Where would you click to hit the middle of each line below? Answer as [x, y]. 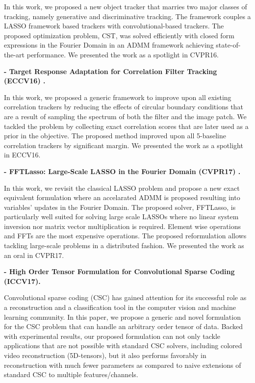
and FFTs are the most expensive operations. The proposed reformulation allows [125, 236]
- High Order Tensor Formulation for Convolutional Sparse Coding [119, 271]
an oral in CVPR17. [34, 255]
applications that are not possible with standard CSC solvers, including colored [123, 345]
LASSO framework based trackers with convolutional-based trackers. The [114, 26]
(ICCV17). [22, 281]
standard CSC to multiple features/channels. [71, 374]
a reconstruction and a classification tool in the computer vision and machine [120, 307]
